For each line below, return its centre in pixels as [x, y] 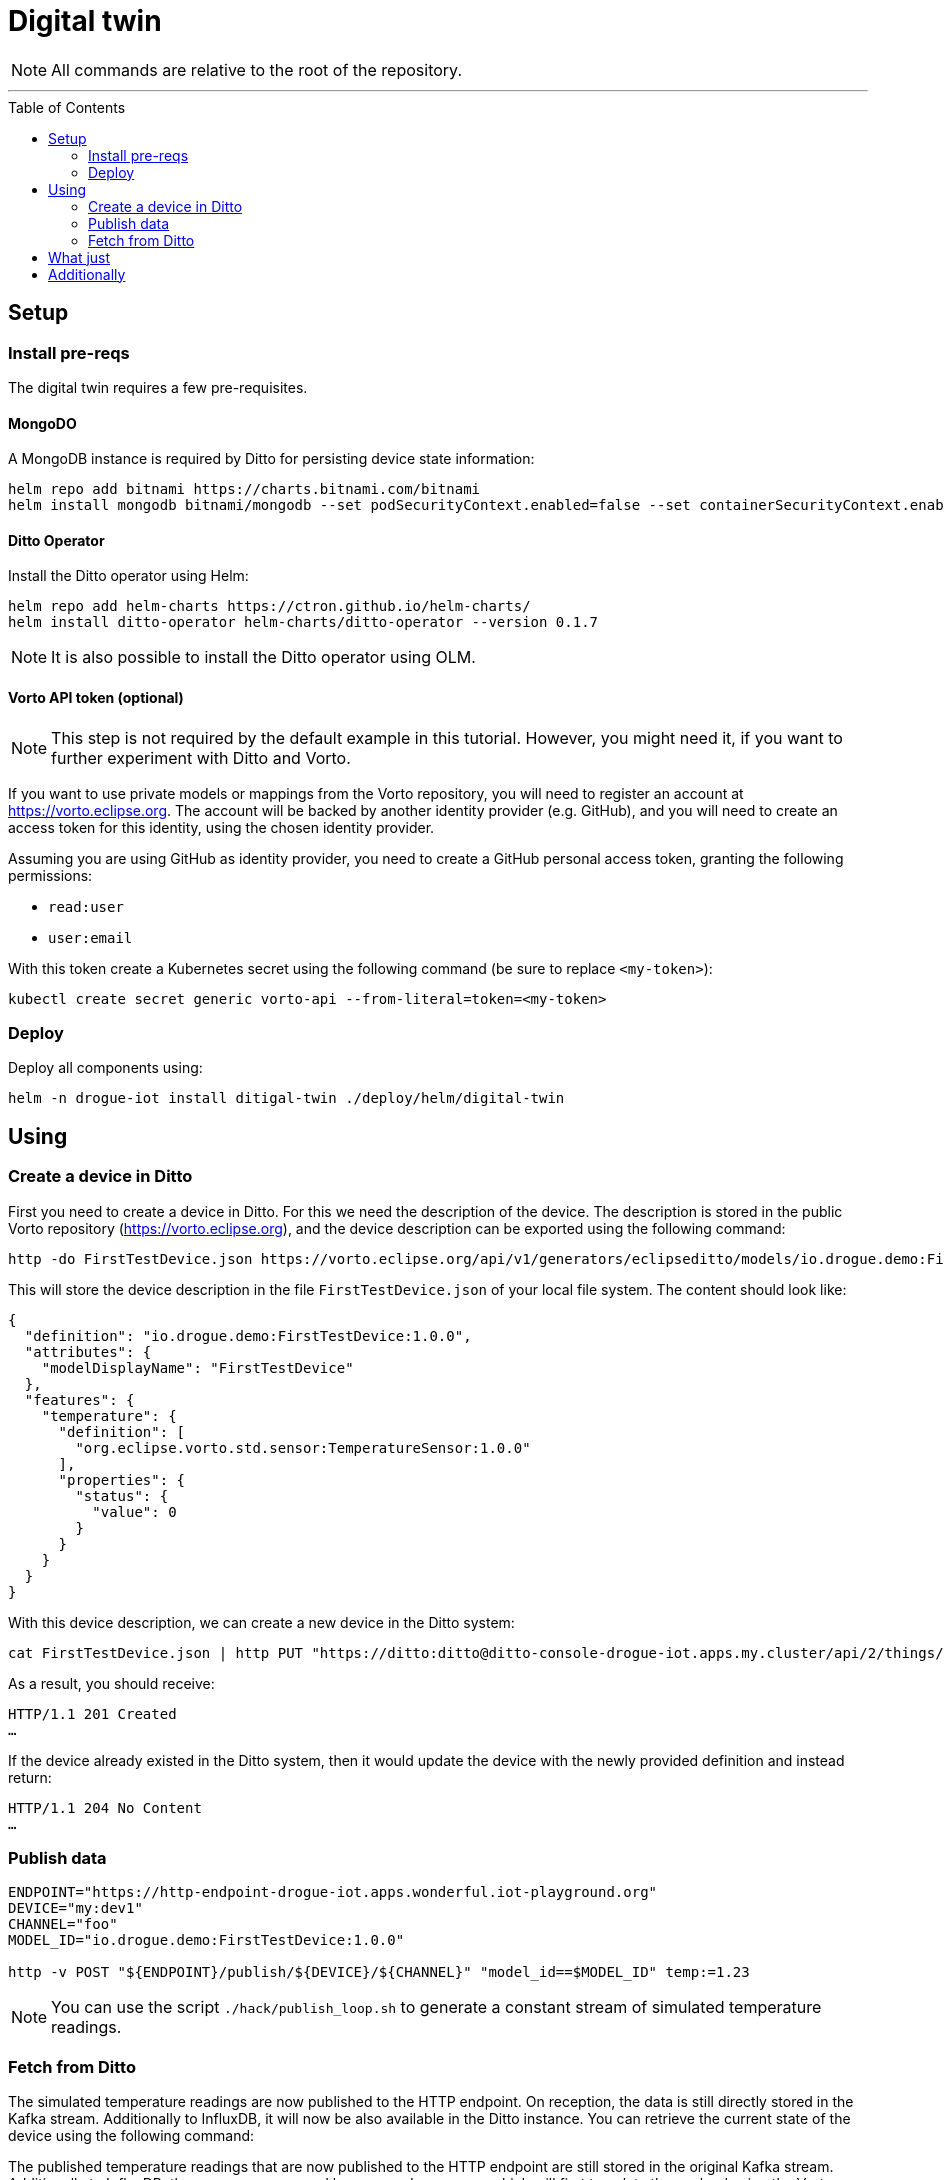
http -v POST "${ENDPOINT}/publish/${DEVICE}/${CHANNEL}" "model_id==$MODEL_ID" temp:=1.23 [379, 1972]
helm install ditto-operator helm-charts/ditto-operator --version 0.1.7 [303, 622]
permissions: [50, 875]
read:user [86, 906]
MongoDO [42, 423]
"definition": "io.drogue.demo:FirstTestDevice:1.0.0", [248, 1335]
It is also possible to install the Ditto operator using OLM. [263, 657]
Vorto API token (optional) [96, 698]
